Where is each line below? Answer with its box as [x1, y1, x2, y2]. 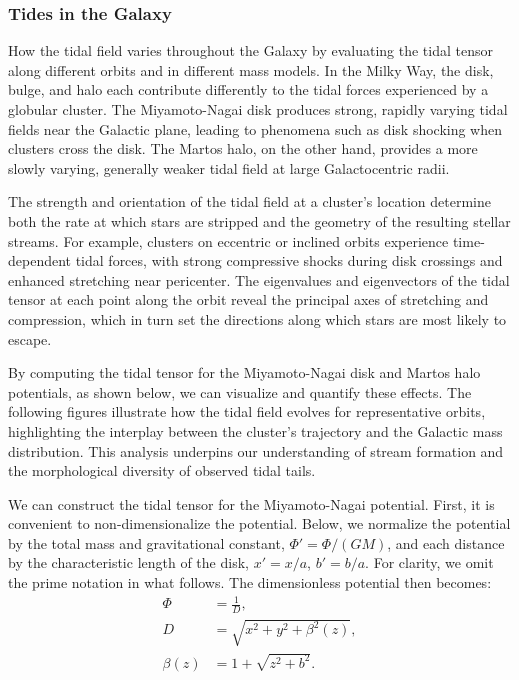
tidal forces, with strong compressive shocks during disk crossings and [75, 250, 503, 271]
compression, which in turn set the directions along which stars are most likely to [8, 308, 507, 329]
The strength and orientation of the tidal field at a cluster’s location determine [8, 191, 492, 212]
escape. [8, 328, 52, 349]
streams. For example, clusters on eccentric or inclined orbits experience [8, 230, 449, 251]
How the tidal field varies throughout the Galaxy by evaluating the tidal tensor [8, 40, 493, 61]
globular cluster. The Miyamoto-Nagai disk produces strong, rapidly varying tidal [8, 99, 508, 119]
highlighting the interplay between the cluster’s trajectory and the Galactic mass [8, 420, 503, 441]
